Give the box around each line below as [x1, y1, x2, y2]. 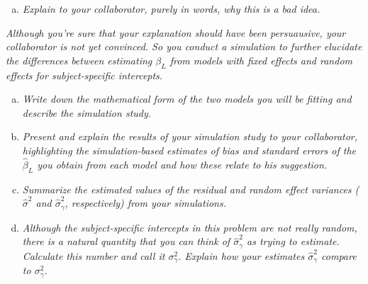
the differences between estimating [6, 52, 152, 67]
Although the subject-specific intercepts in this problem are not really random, [22, 220, 357, 234]
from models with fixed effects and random [169, 52, 353, 67]
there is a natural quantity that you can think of [22, 234, 230, 249]
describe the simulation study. [22, 105, 152, 120]
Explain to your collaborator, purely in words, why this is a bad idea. [22, 1, 320, 16]
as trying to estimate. [247, 234, 340, 249]
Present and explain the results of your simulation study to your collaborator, [22, 129, 358, 144]
